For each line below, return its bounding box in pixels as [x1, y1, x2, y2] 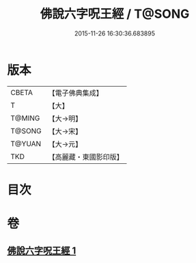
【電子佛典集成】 [48, 88, 104, 98]
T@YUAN [10, 139, 42, 148]
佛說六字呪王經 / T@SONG [40, 6, 190, 22]
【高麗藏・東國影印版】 [48, 152, 124, 161]
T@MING [10, 113, 40, 123]
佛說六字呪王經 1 [7, 245, 76, 257]
